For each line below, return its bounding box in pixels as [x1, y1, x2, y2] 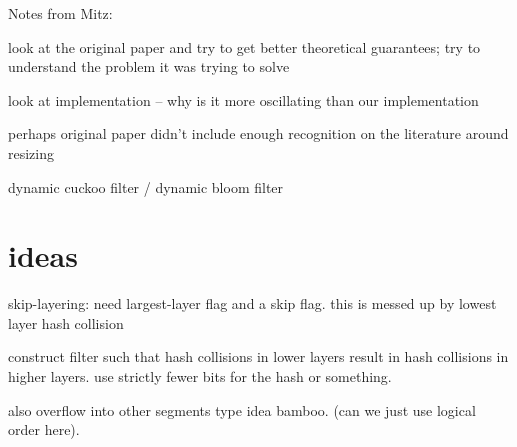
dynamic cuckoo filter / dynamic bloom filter [8, 176, 284, 197]
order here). [8, 419, 80, 440]
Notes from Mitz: [8, 3, 113, 23]
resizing [8, 142, 55, 163]
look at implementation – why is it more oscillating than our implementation [8, 89, 479, 110]
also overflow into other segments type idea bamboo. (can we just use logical [8, 399, 476, 420]
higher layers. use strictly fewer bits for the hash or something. [8, 366, 392, 387]
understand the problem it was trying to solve [8, 56, 290, 77]
